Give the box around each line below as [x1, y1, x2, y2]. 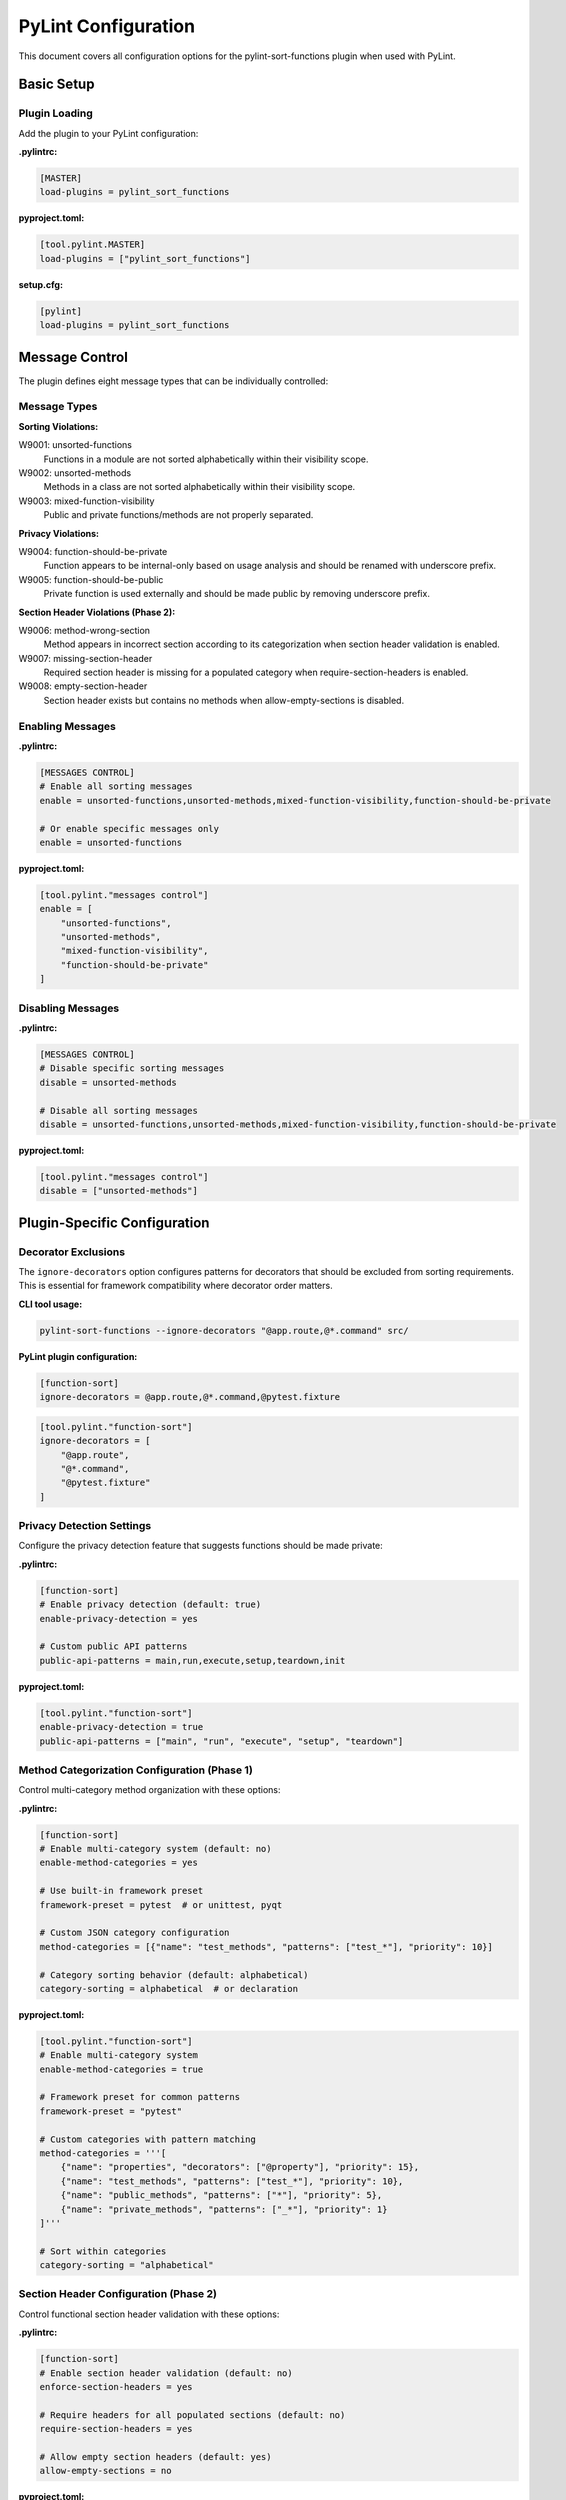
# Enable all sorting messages [39, 781, 194, 792]
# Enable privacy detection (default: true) [39, 1599, 262, 1610]
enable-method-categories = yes [39, 1857, 199, 1869]
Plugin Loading [18, 106, 94, 120]
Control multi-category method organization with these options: [18, 1784, 281, 1796]
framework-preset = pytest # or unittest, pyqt [39, 1899, 283, 1910]
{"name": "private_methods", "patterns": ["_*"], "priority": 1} [60, 2203, 388, 2215]
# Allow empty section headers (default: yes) [39, 2451, 272, 2462]
